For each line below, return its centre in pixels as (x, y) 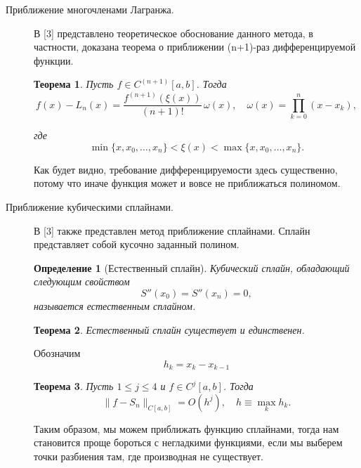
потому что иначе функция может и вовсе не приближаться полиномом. (187, 183)
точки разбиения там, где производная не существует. (149, 456)
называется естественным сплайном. (115, 305)
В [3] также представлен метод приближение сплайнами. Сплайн (172, 230)
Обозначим (57, 353)
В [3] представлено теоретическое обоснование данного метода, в (173, 33)
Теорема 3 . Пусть (74, 386)
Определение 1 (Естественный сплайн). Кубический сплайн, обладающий (192, 267)
